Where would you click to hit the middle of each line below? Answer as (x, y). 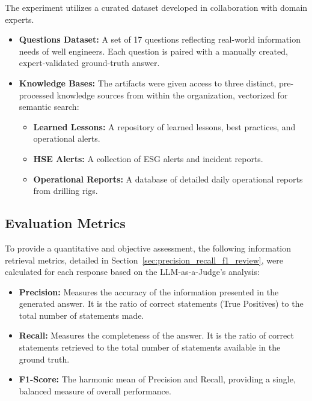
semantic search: (49, 107)
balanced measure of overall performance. (95, 390)
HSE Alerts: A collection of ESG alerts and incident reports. (148, 158)
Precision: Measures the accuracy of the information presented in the (149, 291)
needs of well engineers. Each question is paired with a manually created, (153, 51)
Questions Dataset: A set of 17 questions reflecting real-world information (160, 39)
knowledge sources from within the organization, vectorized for (172, 95)
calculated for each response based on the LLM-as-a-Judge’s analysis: (132, 272)
